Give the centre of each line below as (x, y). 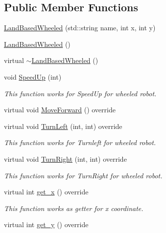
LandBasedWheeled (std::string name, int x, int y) (80, 28)
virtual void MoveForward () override (60, 110)
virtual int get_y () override (46, 224)
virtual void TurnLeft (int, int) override (63, 126)
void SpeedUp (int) (33, 76)
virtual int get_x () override (46, 192)
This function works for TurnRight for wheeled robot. (83, 175)
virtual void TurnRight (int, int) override (65, 159)
